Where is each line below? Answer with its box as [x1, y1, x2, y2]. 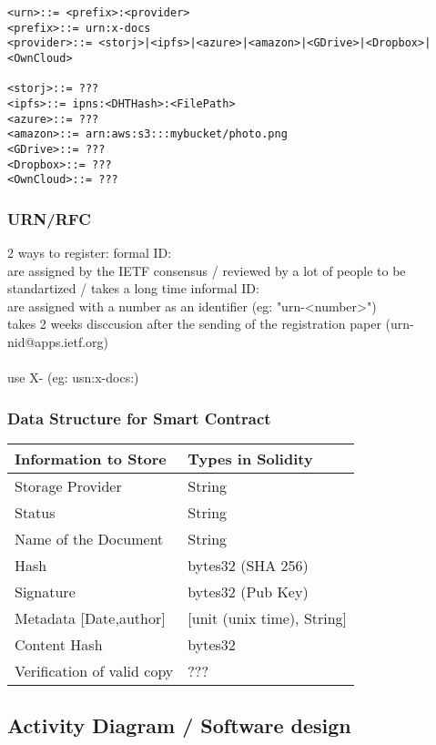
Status [15, 502, 56, 524]
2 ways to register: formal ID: [7, 243, 172, 262]
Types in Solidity [188, 448, 313, 470]
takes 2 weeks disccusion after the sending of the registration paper [7, 314, 381, 333]
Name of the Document [15, 528, 164, 550]
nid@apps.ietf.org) [7, 332, 108, 352]
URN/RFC [7, 207, 91, 230]
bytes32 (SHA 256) [188, 555, 309, 577]
